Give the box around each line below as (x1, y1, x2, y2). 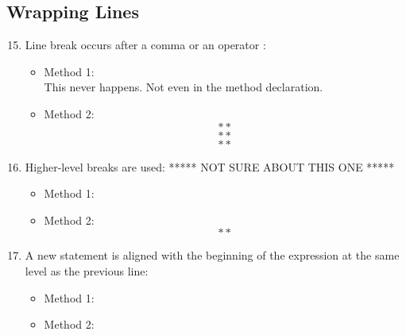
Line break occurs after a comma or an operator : (25, 37, 266, 53)
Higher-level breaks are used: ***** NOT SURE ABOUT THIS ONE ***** (25, 158, 395, 175)
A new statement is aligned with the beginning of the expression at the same (25, 247, 400, 264)
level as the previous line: (25, 262, 149, 279)
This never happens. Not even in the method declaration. (44, 79, 323, 95)
